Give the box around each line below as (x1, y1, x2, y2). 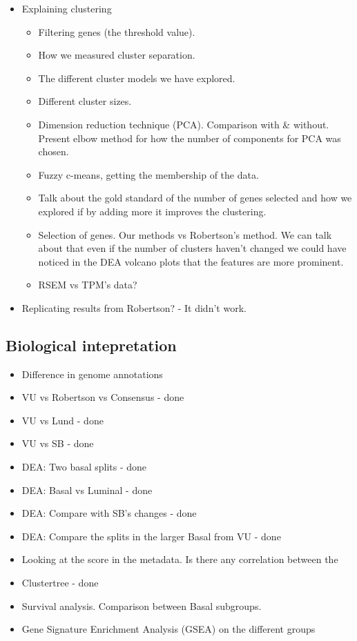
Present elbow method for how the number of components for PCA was (38, 130, 341, 145)
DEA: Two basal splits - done (21, 460, 147, 474)
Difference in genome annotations (21, 366, 163, 381)
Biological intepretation (6, 334, 177, 355)
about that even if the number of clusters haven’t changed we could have (38, 241, 347, 255)
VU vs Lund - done (21, 413, 104, 427)
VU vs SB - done (21, 436, 94, 451)
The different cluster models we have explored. (38, 70, 235, 85)
